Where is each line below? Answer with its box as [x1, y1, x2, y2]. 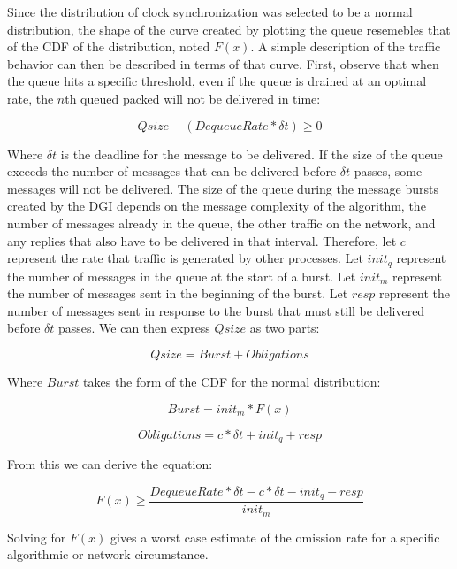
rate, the [7, 88, 54, 107]
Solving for [7, 527, 66, 546]
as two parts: [249, 319, 320, 337]
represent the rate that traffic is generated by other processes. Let [7, 249, 363, 267]
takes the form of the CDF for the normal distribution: [83, 372, 381, 390]
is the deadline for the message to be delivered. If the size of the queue [60, 144, 443, 163]
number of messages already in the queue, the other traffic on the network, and [7, 213, 436, 232]
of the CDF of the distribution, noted [7, 37, 210, 56]
